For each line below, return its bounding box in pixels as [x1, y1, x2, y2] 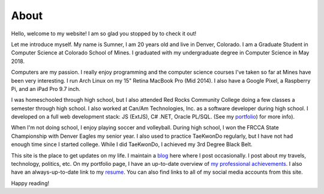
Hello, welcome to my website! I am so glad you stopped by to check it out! [11, 30, 197, 37]
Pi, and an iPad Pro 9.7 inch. [11, 85, 81, 92]
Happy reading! [11, 180, 49, 187]
